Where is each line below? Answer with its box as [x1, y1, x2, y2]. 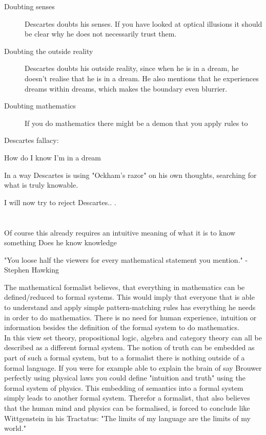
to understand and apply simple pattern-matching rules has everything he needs [4, 302, 256, 313]
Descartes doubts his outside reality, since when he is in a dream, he [25, 63, 239, 74]
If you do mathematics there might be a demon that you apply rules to [25, 117, 248, 128]
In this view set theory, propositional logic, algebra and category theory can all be [4, 332, 262, 342]
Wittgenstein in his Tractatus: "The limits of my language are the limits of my [4, 412, 251, 423]
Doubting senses [4, 1, 55, 11]
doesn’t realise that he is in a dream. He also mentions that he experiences [25, 72, 259, 83]
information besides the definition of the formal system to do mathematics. [4, 322, 239, 333]
